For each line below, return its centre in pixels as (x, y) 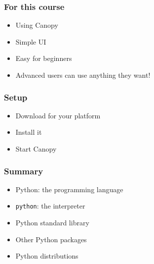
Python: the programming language (69, 189)
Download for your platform (58, 115)
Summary (24, 171)
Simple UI (31, 41)
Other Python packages (51, 239)
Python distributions (47, 256)
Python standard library (52, 223)
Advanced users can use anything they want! (83, 75)
